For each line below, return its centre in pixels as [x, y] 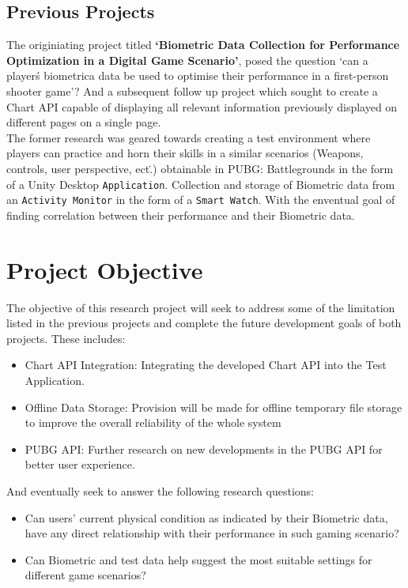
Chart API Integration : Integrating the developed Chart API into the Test [206, 365]
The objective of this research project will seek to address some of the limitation [201, 307]
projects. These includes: [66, 338]
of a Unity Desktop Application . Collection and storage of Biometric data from [201, 184]
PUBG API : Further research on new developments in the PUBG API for [204, 449]
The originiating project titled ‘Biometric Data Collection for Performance [203, 45]
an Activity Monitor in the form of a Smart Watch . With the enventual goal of [201, 200]
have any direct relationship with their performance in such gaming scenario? [212, 533]
